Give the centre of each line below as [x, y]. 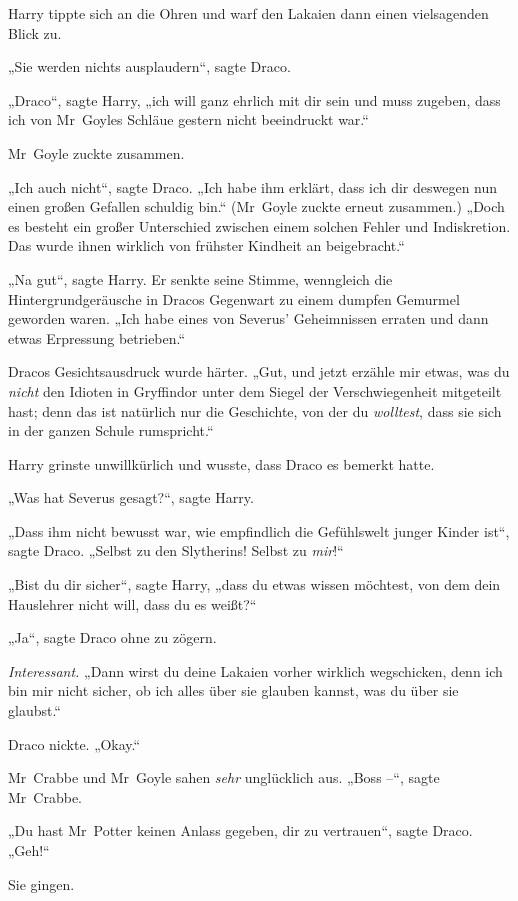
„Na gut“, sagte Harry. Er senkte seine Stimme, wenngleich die [200, 278]
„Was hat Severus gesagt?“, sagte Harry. [131, 497]
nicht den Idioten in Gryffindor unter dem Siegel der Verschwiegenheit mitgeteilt [255, 390]
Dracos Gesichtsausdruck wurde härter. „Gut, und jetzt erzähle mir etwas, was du [259, 371]
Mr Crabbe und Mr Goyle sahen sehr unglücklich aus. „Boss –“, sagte [224, 777]
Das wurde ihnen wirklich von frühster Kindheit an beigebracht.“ [206, 245]
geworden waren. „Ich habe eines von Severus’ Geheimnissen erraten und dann [248, 318]
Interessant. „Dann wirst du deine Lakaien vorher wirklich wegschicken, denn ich [255, 670]
